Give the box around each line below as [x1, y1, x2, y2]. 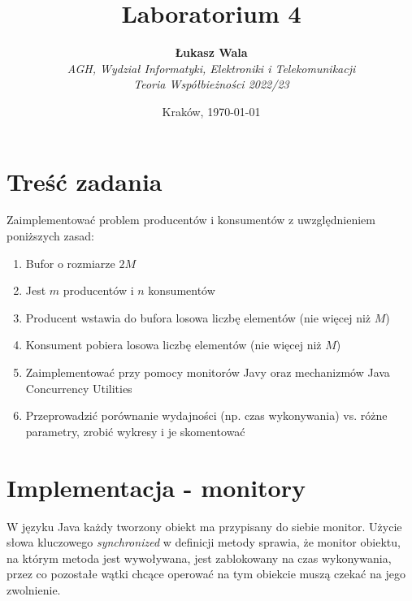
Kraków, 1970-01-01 [162, 102, 261, 119]
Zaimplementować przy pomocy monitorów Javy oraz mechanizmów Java [25, 364, 390, 380]
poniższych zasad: [7, 227, 94, 244]
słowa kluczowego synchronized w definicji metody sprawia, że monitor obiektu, [7, 534, 401, 551]
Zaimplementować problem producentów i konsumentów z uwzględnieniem [7, 211, 375, 228]
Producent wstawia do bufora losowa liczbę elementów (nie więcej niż [25, 309, 371, 326]
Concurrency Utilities [25, 379, 132, 396]
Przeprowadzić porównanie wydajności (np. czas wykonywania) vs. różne [25, 407, 388, 424]
